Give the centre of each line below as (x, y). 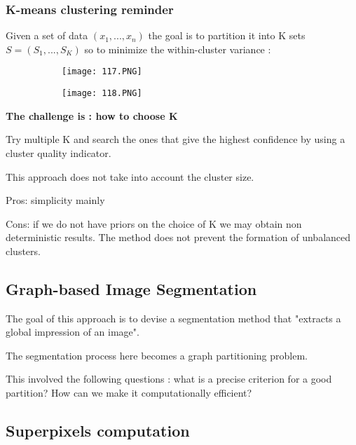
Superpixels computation (98, 431)
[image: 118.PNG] (102, 94)
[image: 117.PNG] (102, 72)
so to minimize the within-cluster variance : (178, 49)
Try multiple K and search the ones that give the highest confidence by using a (176, 139)
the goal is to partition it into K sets (227, 35)
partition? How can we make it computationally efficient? (129, 393)
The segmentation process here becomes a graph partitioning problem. (157, 355)
